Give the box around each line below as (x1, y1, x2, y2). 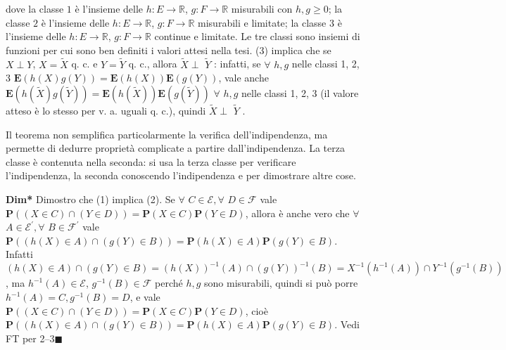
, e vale (129, 290, 160, 304)
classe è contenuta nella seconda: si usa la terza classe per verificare (6, 154, 296, 169)
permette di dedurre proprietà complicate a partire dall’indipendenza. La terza (6, 141, 345, 155)
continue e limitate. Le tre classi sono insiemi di (154, 29, 360, 44)
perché (155, 276, 183, 290)
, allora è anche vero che (245, 205, 350, 220)
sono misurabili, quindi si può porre (204, 276, 358, 290)
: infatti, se (213, 56, 261, 71)
